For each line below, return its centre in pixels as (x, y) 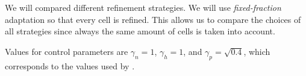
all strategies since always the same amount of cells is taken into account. (140, 31)
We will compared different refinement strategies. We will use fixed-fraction (143, 7)
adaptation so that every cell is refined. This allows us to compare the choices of (153, 19)
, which (257, 51)
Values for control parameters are (67, 51)
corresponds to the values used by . (70, 65)
